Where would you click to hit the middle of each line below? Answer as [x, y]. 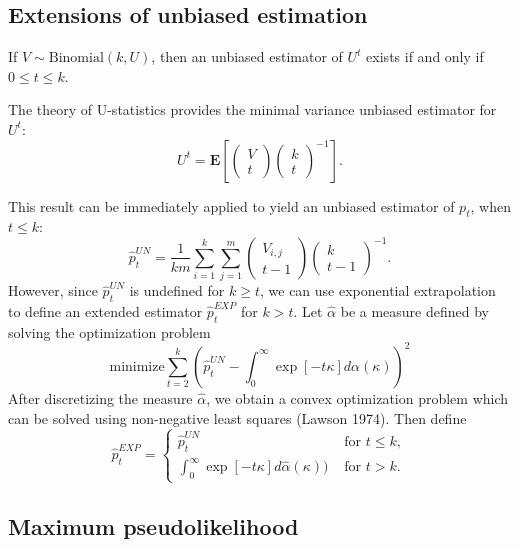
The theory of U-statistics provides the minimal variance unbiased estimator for [252, 109]
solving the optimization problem [109, 331]
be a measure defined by [414, 311]
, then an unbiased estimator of [247, 56]
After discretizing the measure [100, 397]
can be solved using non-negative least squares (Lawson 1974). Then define [237, 417]
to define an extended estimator [105, 311]
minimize [137, 366]
